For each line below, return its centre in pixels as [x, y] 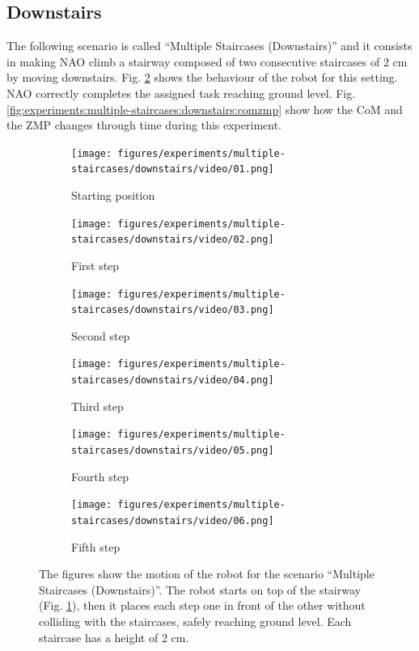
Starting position [113, 195]
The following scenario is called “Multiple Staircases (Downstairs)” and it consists [209, 46]
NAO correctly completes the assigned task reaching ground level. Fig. [181, 93]
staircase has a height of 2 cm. [114, 637]
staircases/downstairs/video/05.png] [173, 451]
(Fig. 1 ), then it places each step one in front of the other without [202, 605]
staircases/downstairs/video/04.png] [173, 380]
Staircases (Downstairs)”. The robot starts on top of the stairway [200, 589]
